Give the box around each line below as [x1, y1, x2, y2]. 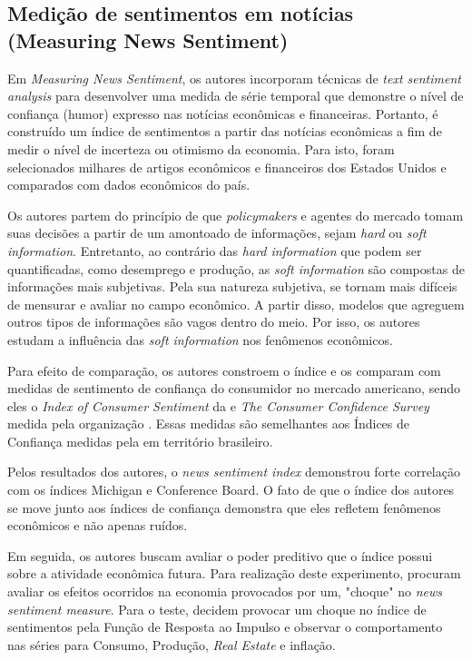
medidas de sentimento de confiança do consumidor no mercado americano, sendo [7, 379, 460, 398]
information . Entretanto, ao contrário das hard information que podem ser [7, 241, 422, 260]
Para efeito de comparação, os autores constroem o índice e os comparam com [7, 360, 441, 379]
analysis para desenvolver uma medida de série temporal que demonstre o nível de [7, 86, 464, 105]
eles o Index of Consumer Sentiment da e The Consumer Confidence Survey [7, 396, 429, 415]
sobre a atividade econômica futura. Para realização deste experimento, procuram [7, 564, 461, 583]
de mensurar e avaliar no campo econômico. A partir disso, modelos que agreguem [7, 294, 465, 313]
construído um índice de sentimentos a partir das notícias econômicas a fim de [7, 122, 442, 141]
